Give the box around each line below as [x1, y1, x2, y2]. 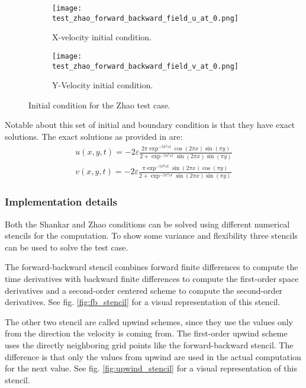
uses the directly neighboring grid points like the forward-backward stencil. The [5, 339, 294, 351]
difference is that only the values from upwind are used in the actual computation [5, 350, 301, 363]
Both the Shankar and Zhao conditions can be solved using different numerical [5, 217, 290, 230]
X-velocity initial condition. [52, 31, 152, 43]
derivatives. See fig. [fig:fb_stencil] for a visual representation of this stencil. [5, 296, 281, 308]
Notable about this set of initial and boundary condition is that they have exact [5, 118, 295, 131]
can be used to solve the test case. [5, 241, 128, 253]
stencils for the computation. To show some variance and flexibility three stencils [5, 229, 298, 242]
